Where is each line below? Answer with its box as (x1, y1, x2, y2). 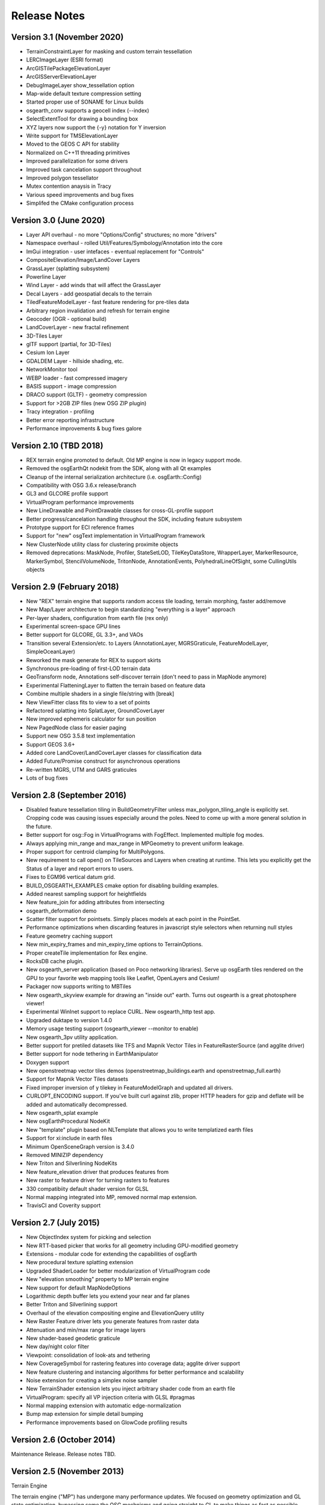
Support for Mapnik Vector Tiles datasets (26, 1075, 129, 1083)
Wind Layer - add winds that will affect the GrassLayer (26, 282, 161, 289)
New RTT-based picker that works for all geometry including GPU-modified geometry (26, 1242, 239, 1249)
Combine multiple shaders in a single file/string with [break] (26, 690, 175, 698)
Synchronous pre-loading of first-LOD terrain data (26, 665, 150, 672)
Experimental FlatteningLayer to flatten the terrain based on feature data (26, 681, 206, 689)
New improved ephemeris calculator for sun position (26, 715, 156, 722)
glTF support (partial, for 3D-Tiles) (26, 341, 111, 348)
